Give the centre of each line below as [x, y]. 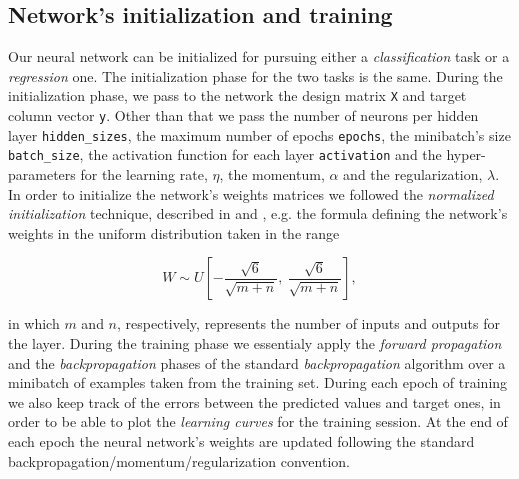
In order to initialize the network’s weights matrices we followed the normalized [251, 193]
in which [34, 323]
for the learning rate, [144, 174]
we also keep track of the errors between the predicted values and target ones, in [254, 401]
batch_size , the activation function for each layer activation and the [225, 154]
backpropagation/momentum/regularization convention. [179, 460]
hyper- [466, 154]
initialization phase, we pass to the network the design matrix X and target [237, 95]
